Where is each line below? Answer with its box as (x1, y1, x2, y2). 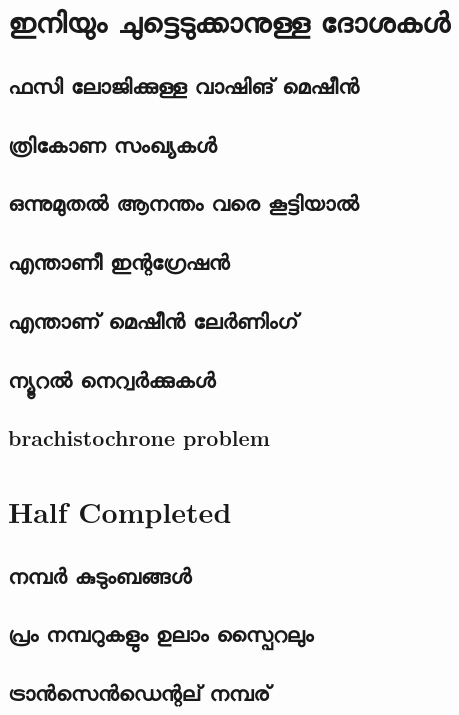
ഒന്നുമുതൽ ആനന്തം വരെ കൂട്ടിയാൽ (8, 187, 359, 218)
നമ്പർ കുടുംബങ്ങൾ (8, 559, 192, 590)
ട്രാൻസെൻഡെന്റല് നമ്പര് (8, 677, 271, 708)
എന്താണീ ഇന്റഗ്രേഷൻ (8, 246, 230, 277)
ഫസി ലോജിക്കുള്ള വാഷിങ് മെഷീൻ (8, 69, 359, 100)
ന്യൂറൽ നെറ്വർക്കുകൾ (8, 363, 216, 394)
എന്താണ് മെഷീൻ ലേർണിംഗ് (8, 304, 299, 335)
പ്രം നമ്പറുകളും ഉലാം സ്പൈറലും (8, 618, 314, 649)
